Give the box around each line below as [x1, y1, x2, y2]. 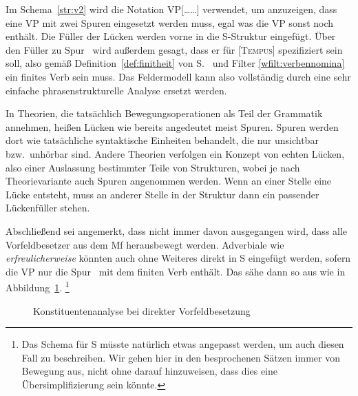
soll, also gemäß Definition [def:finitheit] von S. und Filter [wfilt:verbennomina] [6, 56, 345, 70]
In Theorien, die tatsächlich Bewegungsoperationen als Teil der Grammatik [6, 106, 323, 121]
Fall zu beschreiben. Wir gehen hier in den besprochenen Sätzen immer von [21, 350, 340, 364]
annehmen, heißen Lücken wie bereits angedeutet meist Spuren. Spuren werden [6, 119, 339, 134]
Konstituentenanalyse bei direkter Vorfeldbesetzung [33, 303, 251, 317]
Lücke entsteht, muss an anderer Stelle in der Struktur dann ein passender [6, 187, 319, 201]
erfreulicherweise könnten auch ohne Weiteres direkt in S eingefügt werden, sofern [6, 251, 351, 265]
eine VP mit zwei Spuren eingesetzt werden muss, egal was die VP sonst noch [6, 15, 334, 30]
